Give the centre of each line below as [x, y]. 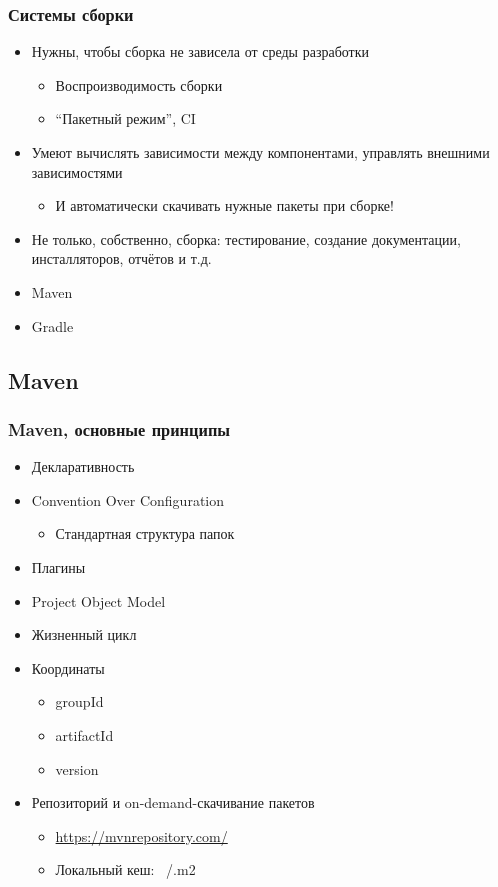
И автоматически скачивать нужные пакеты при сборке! [224, 205]
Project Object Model [98, 600]
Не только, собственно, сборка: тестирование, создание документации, [246, 238]
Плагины [58, 566]
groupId [79, 701]
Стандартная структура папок [145, 533]
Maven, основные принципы [119, 428]
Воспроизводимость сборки [139, 84]
